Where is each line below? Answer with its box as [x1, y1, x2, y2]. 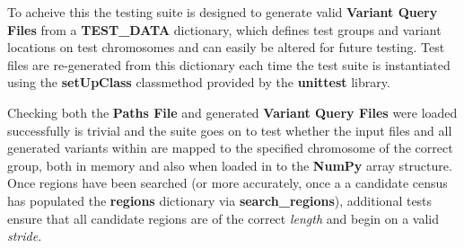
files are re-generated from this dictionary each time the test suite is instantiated [7, 55, 451, 74]
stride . [7, 226, 42, 245]
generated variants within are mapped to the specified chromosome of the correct [7, 138, 453, 157]
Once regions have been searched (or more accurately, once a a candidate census [7, 173, 448, 192]
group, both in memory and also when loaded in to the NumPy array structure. [7, 155, 452, 174]
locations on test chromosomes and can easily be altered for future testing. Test [7, 38, 445, 57]
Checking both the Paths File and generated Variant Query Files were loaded [7, 102, 458, 121]
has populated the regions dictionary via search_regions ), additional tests [7, 190, 433, 209]
